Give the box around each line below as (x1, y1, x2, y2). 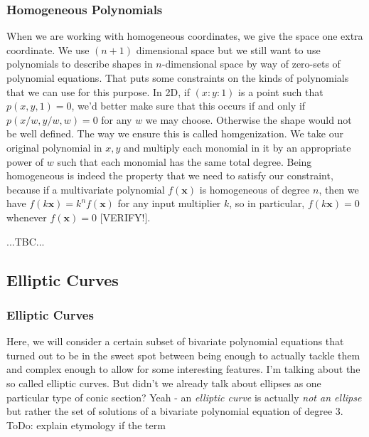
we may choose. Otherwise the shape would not (145, 112, 352, 127)
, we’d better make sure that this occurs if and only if (71, 98, 306, 113)
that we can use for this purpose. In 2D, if (6, 84, 190, 99)
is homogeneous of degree (199, 181, 310, 196)
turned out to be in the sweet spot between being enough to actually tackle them (6, 347, 360, 362)
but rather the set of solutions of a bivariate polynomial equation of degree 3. (6, 404, 343, 418)
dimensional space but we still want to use (136, 42, 321, 57)
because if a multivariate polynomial (6, 181, 165, 196)
